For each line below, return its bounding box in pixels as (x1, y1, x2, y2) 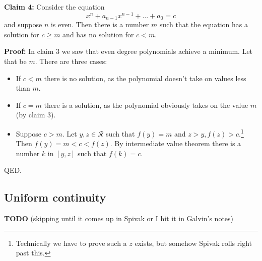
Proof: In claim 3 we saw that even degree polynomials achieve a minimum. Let (4, 46, 253, 56)
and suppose (4, 19, 42, 30)
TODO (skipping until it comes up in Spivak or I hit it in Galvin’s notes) (4, 213, 234, 224)
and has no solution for (62, 29, 134, 39)
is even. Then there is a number (50, 19, 149, 30)
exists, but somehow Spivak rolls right (135, 237, 252, 248)
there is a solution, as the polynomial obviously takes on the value (44, 99, 248, 110)
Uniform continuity (4, 189, 106, 205)
